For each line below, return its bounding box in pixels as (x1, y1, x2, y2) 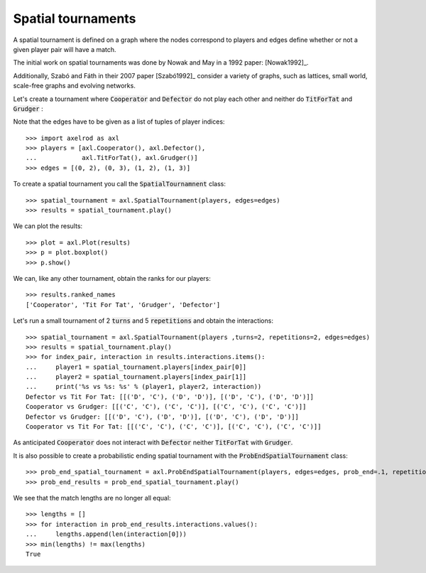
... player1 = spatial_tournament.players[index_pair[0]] (26, 363, 247, 371)
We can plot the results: (13, 222, 83, 230)
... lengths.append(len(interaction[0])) (26, 530, 187, 538)
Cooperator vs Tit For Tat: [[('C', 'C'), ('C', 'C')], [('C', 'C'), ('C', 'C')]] (26, 423, 322, 431)
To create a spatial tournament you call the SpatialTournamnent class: (13, 180, 226, 188)
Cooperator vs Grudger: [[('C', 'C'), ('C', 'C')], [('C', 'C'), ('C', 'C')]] (26, 402, 307, 411)
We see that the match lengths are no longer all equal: (13, 494, 171, 502)
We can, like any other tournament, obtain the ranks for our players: (13, 274, 211, 282)
